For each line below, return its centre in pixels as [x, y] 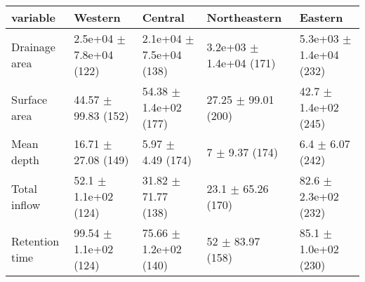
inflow [26, 204]
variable [34, 17]
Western [97, 17]
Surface [29, 99]
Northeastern [244, 17]
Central [163, 17]
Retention [35, 241]
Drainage [33, 46]
